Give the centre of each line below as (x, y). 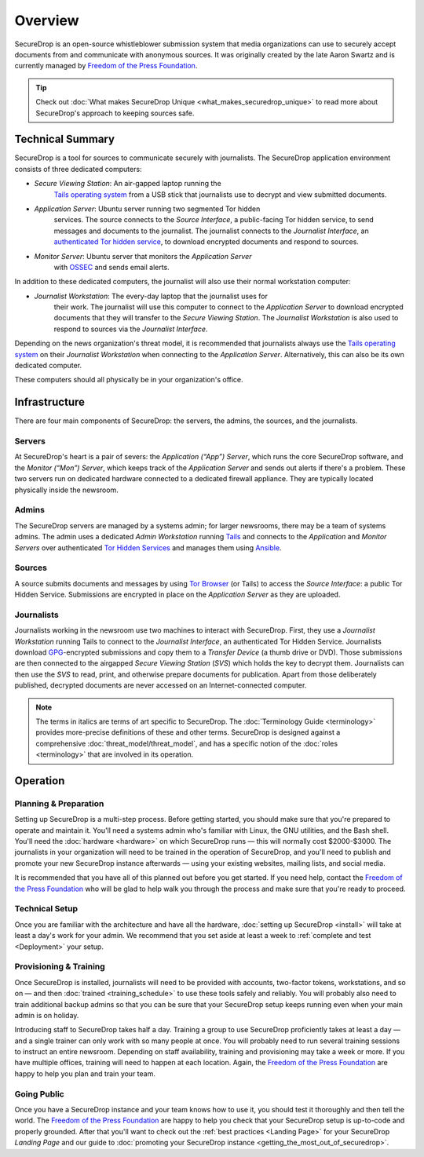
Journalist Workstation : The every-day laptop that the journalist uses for (151, 296)
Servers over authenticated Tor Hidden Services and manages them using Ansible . (148, 547)
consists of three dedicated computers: (78, 169)
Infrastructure (50, 402)
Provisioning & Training (60, 967)
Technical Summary (65, 139)
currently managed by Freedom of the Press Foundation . (106, 66)
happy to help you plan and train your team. (85, 1073)
